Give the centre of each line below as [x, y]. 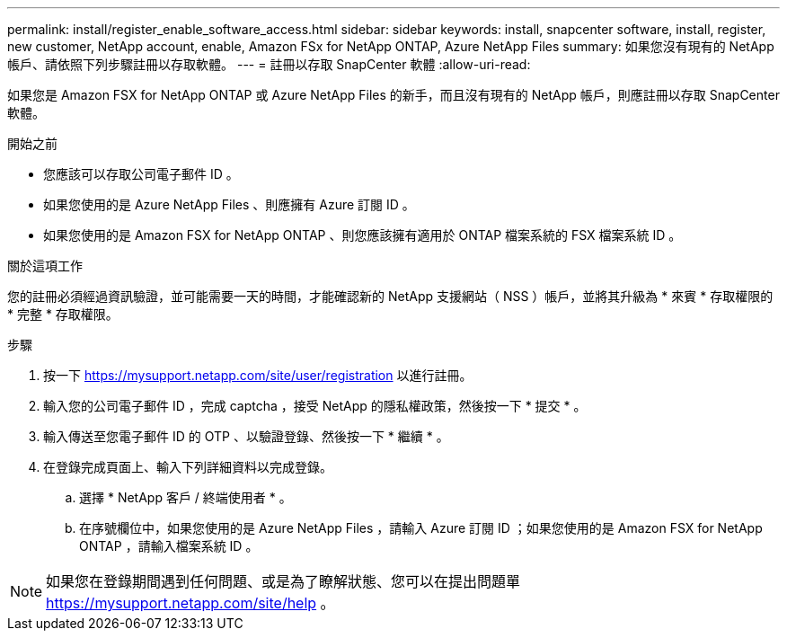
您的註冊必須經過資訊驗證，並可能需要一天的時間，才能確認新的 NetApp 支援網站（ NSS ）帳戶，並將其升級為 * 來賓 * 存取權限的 [390, 296]
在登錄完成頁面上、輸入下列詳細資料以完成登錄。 [188, 467]
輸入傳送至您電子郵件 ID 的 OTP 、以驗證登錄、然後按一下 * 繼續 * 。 [246, 436]
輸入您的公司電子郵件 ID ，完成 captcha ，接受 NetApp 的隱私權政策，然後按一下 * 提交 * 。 [315, 406]
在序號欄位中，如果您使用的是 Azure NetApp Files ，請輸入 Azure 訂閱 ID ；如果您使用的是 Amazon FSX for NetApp [421, 528]
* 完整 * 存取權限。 [63, 314]
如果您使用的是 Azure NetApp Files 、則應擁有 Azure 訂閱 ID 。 [229, 204]
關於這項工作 [45, 266]
